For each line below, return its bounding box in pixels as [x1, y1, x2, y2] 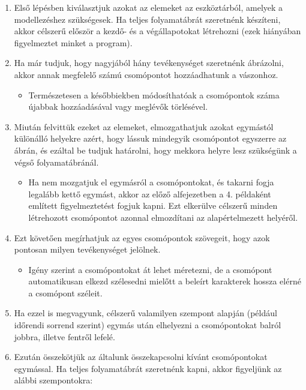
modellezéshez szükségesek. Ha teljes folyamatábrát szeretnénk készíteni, [14, 13, 281, 25]
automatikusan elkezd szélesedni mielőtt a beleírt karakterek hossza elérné [28, 275, 301, 287]
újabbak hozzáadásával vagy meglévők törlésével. [28, 100, 208, 113]
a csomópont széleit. [28, 286, 103, 299]
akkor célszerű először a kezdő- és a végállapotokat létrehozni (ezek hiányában [14, 25, 301, 37]
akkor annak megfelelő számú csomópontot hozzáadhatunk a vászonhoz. [14, 68, 278, 80]
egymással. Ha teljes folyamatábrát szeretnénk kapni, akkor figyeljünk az [14, 362, 282, 374]
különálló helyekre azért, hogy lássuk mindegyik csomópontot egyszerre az [14, 132, 287, 145]
